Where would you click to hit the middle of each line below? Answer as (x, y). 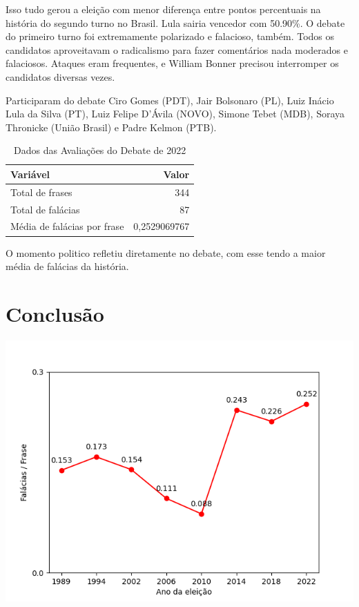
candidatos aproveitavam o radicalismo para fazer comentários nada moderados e (177, 49)
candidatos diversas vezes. (60, 76)
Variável (30, 174)
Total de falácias (45, 209)
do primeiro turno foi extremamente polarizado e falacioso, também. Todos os (170, 36)
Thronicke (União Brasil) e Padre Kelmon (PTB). (111, 127)
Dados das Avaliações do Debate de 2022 (100, 150)
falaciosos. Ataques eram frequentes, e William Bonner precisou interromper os (172, 63)
